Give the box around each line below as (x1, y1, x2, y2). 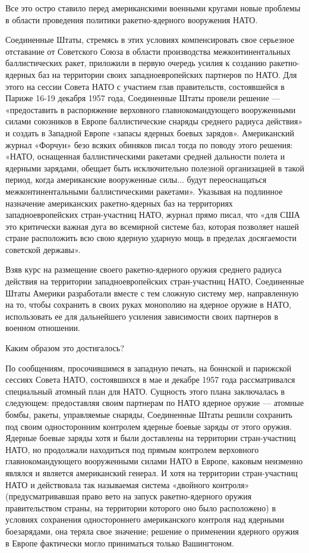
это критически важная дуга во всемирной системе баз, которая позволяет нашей (5, 220, 299, 232)
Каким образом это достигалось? (5, 342, 124, 354)
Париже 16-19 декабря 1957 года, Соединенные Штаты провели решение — (5, 92, 280, 104)
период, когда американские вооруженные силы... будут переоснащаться (5, 173, 267, 186)
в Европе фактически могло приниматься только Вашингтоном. (5, 536, 234, 549)
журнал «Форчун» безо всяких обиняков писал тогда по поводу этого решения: (5, 138, 293, 151)
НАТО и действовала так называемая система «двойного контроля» (5, 478, 250, 490)
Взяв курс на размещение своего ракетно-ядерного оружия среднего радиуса (5, 263, 282, 276)
